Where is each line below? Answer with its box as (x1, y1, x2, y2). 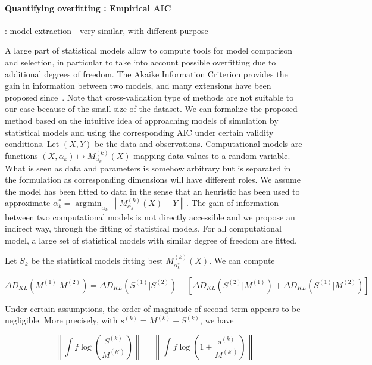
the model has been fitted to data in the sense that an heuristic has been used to (5, 185, 300, 197)
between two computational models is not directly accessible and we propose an (5, 210, 295, 223)
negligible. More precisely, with (5, 314, 118, 326)
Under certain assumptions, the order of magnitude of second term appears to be (5, 302, 301, 314)
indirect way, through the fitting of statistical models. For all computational (5, 222, 282, 235)
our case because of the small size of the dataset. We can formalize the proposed (5, 102, 298, 115)
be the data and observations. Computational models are (95, 138, 302, 150)
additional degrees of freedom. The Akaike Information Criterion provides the (5, 67, 288, 80)
